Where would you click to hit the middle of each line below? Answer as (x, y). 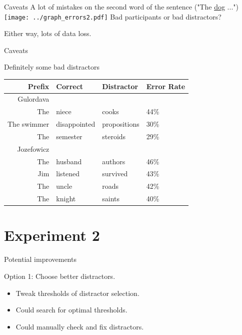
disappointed (76, 124)
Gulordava (33, 99)
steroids (114, 136)
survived (115, 174)
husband (69, 161)
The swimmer (28, 124)
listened (68, 174)
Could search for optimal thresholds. (71, 310)
